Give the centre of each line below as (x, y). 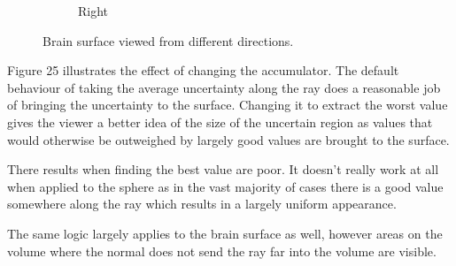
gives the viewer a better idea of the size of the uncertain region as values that (220, 122)
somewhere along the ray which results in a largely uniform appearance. (202, 204)
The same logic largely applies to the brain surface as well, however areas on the (225, 233)
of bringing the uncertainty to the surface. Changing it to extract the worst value (228, 105)
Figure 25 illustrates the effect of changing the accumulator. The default (203, 70)
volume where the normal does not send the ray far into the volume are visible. (222, 251)
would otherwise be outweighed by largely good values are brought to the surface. (228, 139)
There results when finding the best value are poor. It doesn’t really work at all (223, 169)
